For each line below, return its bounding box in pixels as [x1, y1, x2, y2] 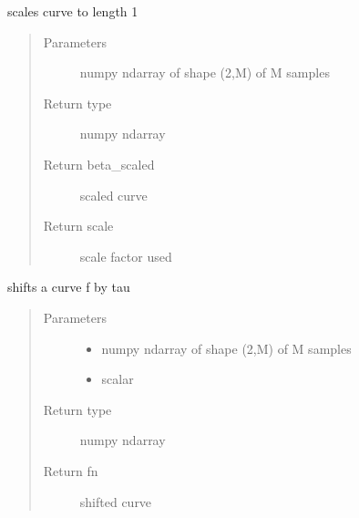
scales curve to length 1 [7, 2, 138, 20]
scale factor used [79, 246, 172, 265]
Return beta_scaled [43, 154, 155, 173]
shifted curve [79, 492, 152, 511]
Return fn [43, 461, 98, 480]
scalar [101, 369, 134, 388]
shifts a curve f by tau [7, 277, 130, 296]
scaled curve [79, 185, 148, 204]
